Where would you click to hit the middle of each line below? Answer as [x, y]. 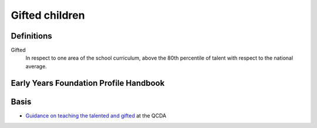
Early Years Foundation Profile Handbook [88, 83]
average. [36, 66]
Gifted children [48, 15]
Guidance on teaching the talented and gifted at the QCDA [96, 115]
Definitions [31, 36]
